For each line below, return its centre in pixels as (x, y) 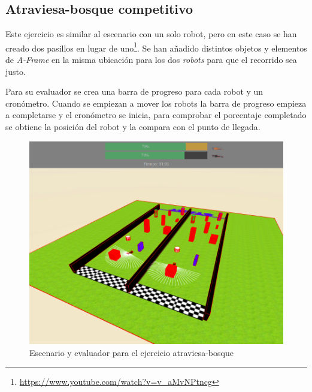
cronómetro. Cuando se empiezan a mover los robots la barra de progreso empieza (156, 103)
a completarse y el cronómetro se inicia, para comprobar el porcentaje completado (156, 115)
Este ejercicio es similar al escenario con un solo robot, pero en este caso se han (151, 34)
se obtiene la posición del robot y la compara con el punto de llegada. (133, 127)
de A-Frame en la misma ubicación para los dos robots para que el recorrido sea (151, 60)
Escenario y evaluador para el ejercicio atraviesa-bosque (131, 352)
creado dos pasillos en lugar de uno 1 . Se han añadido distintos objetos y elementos (156, 47)
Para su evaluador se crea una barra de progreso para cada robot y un (134, 91)
